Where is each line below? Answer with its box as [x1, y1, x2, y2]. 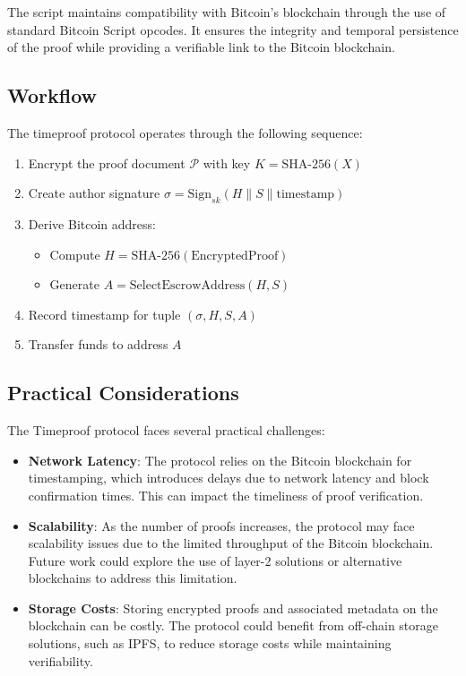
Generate [49, 275, 99, 294]
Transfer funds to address [28, 335, 168, 354]
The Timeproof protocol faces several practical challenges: [7, 421, 325, 440]
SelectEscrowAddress [129, 279, 246, 293]
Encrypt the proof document [28, 153, 186, 172]
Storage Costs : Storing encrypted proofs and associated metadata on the [28, 598, 438, 617]
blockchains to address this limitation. [28, 569, 237, 587]
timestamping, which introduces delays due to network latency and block [28, 468, 429, 487]
